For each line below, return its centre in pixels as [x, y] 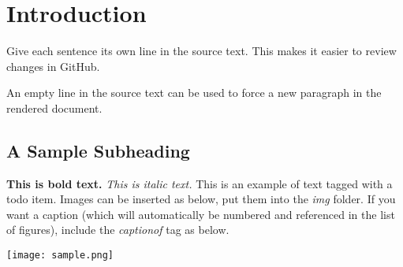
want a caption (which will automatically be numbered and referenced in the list [201, 214]
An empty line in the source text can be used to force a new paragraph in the [194, 93]
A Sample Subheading [98, 150]
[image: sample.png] [60, 256]
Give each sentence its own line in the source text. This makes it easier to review [201, 51]
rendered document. [54, 108]
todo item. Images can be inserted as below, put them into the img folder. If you [201, 199]
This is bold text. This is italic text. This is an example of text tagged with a [200, 183]
